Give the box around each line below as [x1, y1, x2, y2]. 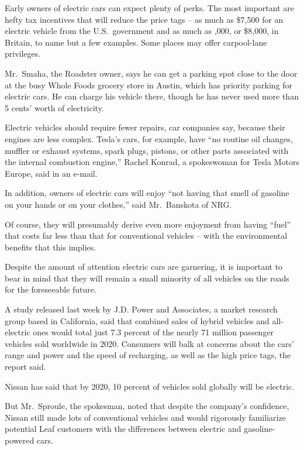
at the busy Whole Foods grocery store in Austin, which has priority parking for [5, 78, 293, 91]
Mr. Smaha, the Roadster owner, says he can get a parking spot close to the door [5, 67, 298, 79]
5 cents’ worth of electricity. [5, 101, 104, 114]
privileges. [5, 47, 41, 60]
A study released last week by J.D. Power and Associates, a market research [5, 303, 278, 315]
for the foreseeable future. [5, 283, 96, 296]
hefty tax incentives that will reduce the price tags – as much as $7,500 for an [5, 13, 284, 25]
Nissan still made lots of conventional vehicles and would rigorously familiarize [5, 411, 286, 423]
